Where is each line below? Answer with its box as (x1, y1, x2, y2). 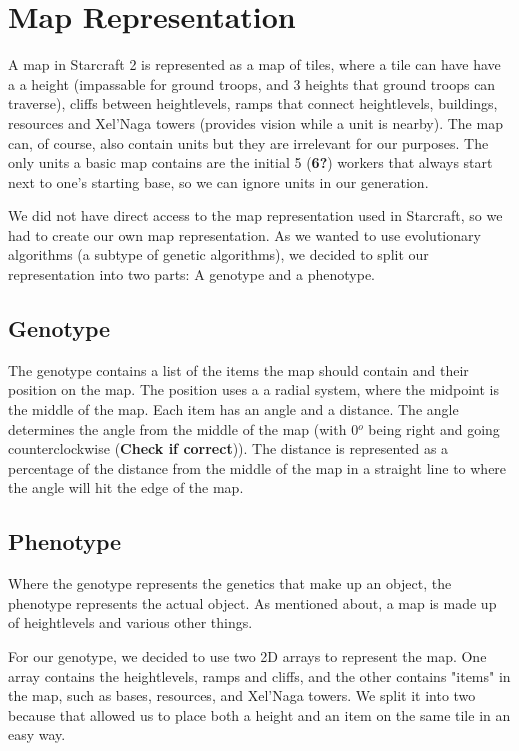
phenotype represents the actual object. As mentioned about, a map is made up (8, 592, 497, 613)
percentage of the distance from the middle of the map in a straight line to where (8, 457, 507, 478)
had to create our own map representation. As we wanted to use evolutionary (8, 224, 481, 245)
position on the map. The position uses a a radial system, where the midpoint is (8, 379, 499, 400)
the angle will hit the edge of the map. (8, 477, 244, 498)
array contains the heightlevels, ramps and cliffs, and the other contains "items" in (8, 665, 511, 686)
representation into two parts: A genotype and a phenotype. (8, 264, 376, 285)
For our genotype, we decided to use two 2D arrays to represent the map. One (8, 646, 487, 666)
